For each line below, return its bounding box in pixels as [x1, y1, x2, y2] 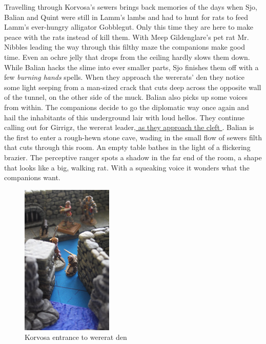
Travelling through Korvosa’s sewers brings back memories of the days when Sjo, [4, 2, 257, 12]
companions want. [4, 172, 60, 183]
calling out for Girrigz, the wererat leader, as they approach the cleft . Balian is [4, 122, 254, 133]
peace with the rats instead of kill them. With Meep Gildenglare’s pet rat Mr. [4, 31, 249, 42]
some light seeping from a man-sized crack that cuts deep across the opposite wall [4, 81, 261, 92]
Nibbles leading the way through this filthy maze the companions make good [4, 41, 245, 52]
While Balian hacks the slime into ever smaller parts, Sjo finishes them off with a [4, 61, 259, 72]
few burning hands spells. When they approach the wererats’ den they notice [4, 72, 245, 82]
